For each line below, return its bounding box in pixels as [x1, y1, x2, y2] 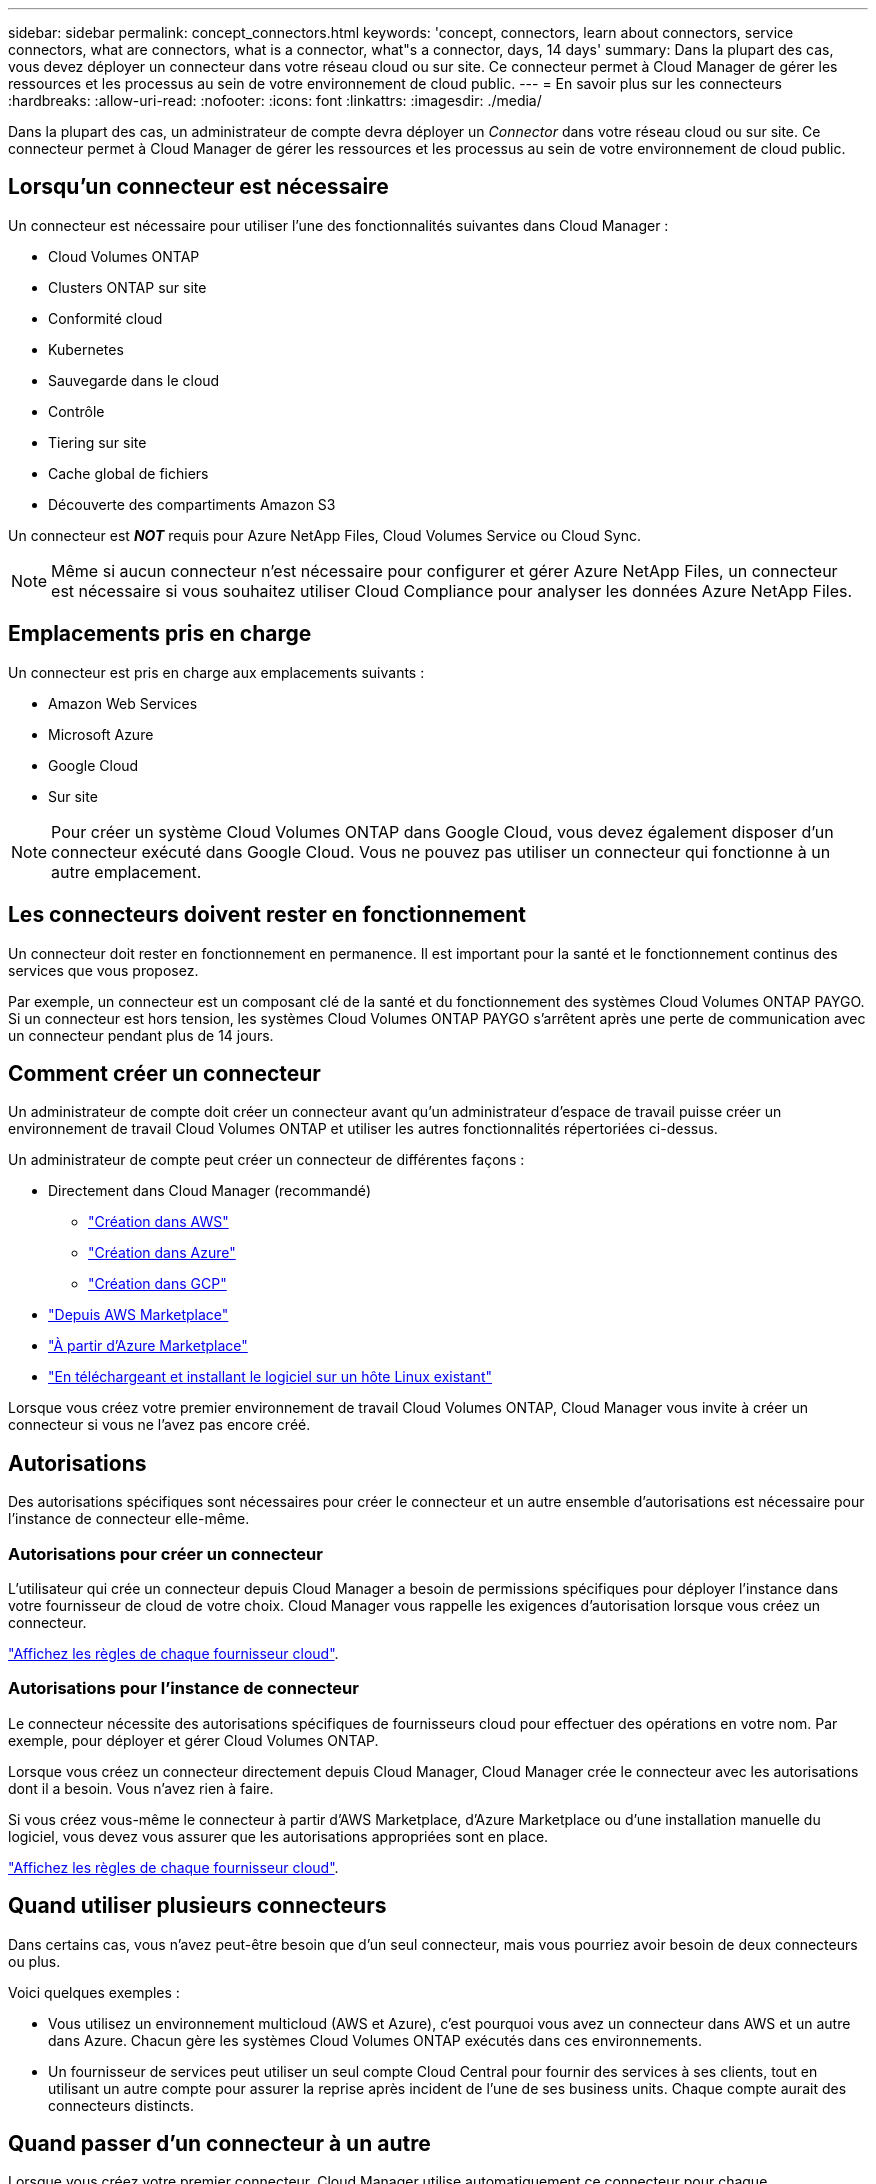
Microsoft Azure [48, 725, 154, 743]
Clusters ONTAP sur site [48, 278, 207, 296]
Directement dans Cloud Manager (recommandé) [48, 1182, 371, 1200]
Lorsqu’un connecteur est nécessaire [8, 174, 389, 200]
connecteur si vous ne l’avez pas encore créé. [8, 1416, 311, 1434]
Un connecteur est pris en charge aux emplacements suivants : [8, 663, 425, 681]
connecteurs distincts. [48, 2096, 195, 2114]
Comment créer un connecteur [8, 1060, 321, 1086]
